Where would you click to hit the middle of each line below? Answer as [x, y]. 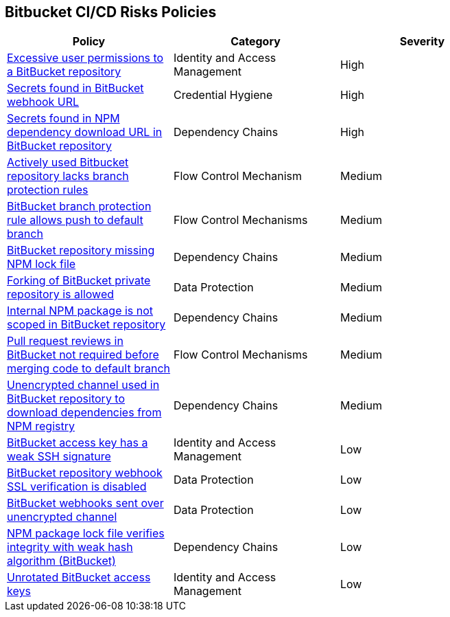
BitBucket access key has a [78, 443]
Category [256, 42]
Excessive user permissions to [85, 58]
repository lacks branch [68, 176]
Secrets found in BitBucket [75, 88]
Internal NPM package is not [80, 311]
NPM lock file [42, 264]
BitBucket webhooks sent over [85, 503]
